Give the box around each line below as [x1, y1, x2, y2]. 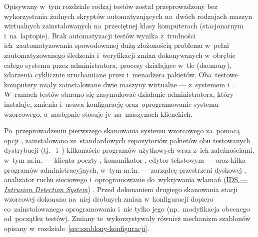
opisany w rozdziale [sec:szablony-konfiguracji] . [4, 223, 149, 234]
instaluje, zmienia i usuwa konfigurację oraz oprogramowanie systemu [4, 98, 219, 109]
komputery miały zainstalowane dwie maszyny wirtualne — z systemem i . [4, 79, 235, 89]
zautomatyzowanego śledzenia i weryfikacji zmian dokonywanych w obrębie [4, 49, 235, 60]
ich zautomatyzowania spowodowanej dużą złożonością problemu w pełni [4, 40, 229, 50]
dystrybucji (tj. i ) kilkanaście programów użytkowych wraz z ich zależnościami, [4, 145, 254, 155]
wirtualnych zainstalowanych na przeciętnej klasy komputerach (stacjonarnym [4, 20, 244, 31]
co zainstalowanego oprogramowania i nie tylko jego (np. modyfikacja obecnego [4, 203, 250, 214]
